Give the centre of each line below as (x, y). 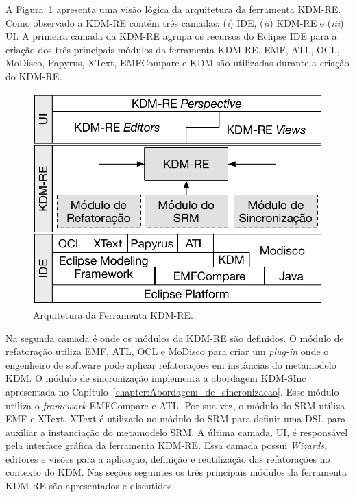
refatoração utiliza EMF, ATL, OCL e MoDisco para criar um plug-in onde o (167, 351)
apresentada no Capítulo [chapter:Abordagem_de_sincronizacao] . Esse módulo (172, 391)
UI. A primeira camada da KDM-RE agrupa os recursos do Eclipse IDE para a (171, 36)
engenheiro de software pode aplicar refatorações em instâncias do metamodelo (171, 364)
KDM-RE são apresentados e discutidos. (90, 486)
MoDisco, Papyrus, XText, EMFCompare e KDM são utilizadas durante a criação (177, 63)
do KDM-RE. (34, 76)
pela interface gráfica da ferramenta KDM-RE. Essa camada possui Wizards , (166, 445)
